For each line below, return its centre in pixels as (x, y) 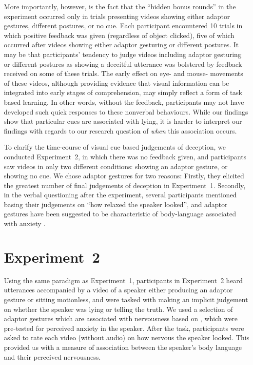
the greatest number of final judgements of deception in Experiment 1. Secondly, (125, 185)
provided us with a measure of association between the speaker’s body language (123, 347)
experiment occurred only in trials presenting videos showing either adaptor (117, 16)
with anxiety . (25, 223)
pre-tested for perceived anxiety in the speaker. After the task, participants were (124, 328)
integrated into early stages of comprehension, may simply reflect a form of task (123, 92)
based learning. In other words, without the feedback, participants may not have (124, 102)
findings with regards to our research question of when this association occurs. (120, 130)
